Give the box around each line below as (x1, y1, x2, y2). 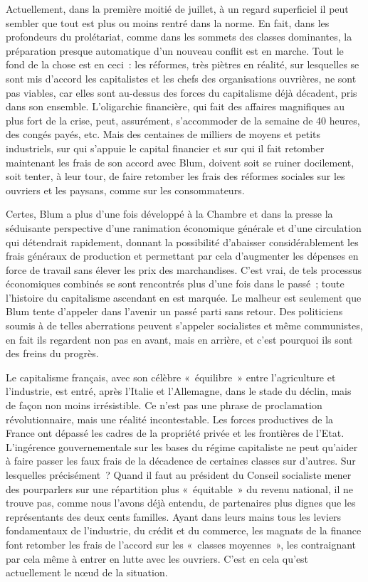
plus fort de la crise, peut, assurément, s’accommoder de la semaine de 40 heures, (6, 112, 360, 127)
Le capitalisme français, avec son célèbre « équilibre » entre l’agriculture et (6, 369, 336, 384)
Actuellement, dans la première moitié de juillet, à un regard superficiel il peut (6, 1, 349, 16)
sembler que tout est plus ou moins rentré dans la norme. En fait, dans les (6, 15, 330, 30)
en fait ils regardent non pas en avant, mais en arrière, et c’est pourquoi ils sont (6, 332, 353, 346)
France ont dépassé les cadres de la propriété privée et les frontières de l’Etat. (6, 425, 345, 440)
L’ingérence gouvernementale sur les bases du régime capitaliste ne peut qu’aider (6, 439, 358, 454)
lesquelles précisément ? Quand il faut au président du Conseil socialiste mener (6, 467, 352, 482)
